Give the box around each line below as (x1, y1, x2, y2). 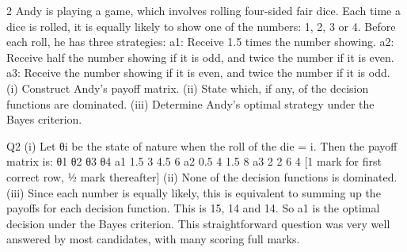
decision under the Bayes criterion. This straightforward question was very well (6, 215, 390, 231)
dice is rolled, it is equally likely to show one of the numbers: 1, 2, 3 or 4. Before (6, 17, 396, 34)
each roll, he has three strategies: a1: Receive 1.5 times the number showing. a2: (6, 33, 394, 50)
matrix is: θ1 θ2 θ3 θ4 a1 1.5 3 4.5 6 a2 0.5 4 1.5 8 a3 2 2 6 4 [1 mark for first (6, 153, 382, 170)
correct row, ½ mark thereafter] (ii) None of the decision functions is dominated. (6, 168, 397, 185)
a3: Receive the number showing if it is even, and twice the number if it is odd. (6, 64, 390, 81)
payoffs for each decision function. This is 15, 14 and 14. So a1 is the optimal (6, 200, 380, 216)
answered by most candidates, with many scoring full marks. (6, 231, 300, 247)
